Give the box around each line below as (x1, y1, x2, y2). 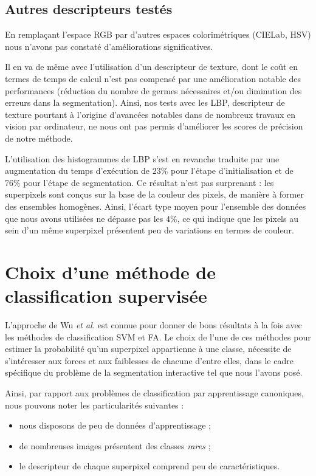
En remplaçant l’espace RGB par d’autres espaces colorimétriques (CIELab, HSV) (5, 28, 311, 41)
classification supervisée (5, 283, 207, 308)
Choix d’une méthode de (5, 259, 216, 284)
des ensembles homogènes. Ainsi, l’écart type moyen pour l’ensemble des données (5, 199, 306, 212)
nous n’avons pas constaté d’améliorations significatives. (5, 40, 213, 52)
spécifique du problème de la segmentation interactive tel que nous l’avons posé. (5, 366, 303, 379)
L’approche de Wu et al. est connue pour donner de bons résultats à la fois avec (5, 319, 302, 331)
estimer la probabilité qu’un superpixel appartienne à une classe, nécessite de (5, 342, 292, 355)
